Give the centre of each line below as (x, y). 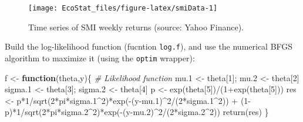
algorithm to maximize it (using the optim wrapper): (100, 57)
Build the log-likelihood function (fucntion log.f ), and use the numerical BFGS (149, 46)
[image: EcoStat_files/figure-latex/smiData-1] (123, 8)
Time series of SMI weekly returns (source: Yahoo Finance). (136, 27)
